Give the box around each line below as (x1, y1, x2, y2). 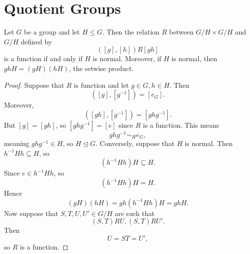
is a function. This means (143, 119, 219, 130)
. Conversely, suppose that (95, 138, 175, 148)
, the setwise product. (69, 63, 134, 73)
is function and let (74, 79, 129, 90)
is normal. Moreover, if (93, 53, 161, 64)
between (169, 27, 194, 37)
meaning (4, 138, 30, 148)
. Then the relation (102, 27, 159, 37)
